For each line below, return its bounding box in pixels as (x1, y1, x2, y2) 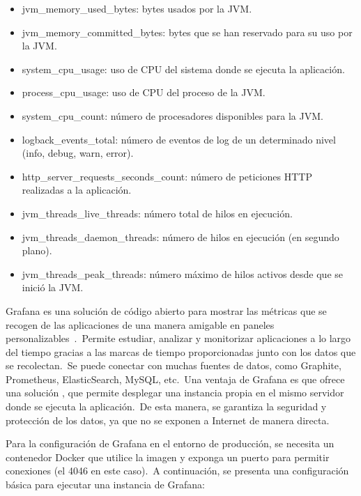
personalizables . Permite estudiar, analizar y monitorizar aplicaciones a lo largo (6, 331, 351, 346)
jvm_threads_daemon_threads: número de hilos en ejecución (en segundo (22, 229, 339, 244)
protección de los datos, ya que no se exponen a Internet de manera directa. (6, 412, 330, 427)
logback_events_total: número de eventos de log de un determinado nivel (22, 132, 336, 146)
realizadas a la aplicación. (22, 183, 132, 197)
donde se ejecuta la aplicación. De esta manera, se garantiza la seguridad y (6, 399, 327, 414)
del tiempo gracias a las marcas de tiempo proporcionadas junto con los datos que (6, 344, 356, 359)
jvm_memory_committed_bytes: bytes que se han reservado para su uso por (22, 24, 353, 39)
